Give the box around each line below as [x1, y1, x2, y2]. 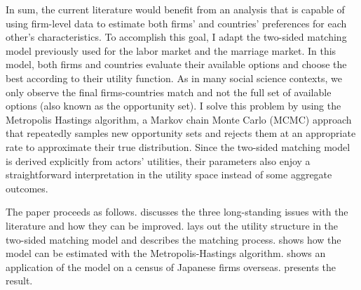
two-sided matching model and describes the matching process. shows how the [6, 232, 341, 246]
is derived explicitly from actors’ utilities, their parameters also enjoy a [6, 153, 311, 168]
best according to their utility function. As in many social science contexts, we [6, 70, 342, 85]
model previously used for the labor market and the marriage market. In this [6, 43, 336, 58]
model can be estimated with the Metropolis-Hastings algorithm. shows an [6, 246, 326, 261]
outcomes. [6, 180, 48, 195]
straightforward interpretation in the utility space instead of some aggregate [6, 167, 332, 182]
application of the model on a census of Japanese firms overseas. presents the [6, 259, 336, 274]
